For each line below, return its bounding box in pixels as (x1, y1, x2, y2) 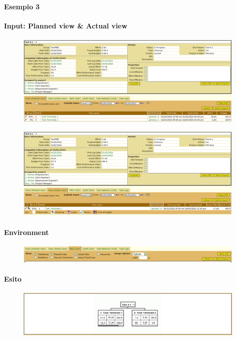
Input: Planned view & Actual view (4, 20, 127, 30)
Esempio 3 (4, 1, 40, 11)
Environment (4, 227, 49, 237)
